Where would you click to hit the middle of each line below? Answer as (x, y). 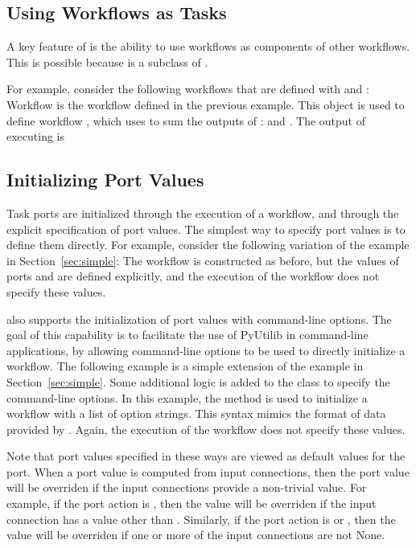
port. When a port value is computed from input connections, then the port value (208, 471)
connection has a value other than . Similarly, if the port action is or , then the (201, 519)
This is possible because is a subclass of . (107, 61)
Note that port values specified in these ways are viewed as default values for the (206, 456)
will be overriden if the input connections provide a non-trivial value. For (187, 487)
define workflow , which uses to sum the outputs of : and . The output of (186, 120)
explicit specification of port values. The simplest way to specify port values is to (206, 229)
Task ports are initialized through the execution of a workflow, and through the (203, 213)
